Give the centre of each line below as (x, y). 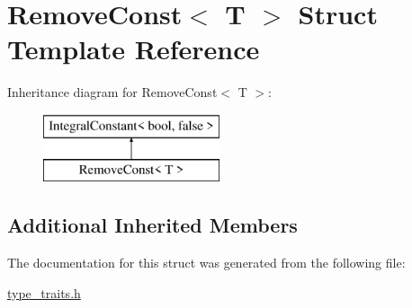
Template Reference (134, 49)
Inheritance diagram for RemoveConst (112, 92)
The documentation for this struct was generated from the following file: (206, 263)
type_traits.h (44, 292)
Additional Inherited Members (152, 225)
